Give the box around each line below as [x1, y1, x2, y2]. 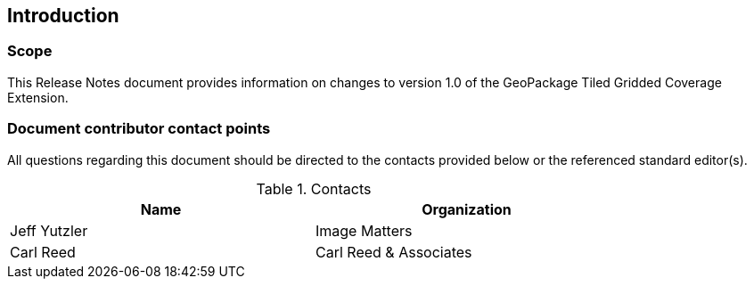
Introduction [7, 4, 119, 27]
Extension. [7, 89, 69, 105]
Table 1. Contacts [256, 179, 372, 198]
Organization [422, 200, 512, 218]
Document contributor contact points [7, 119, 271, 138]
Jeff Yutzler [10, 221, 88, 240]
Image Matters [316, 221, 413, 240]
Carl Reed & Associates [316, 242, 472, 261]
